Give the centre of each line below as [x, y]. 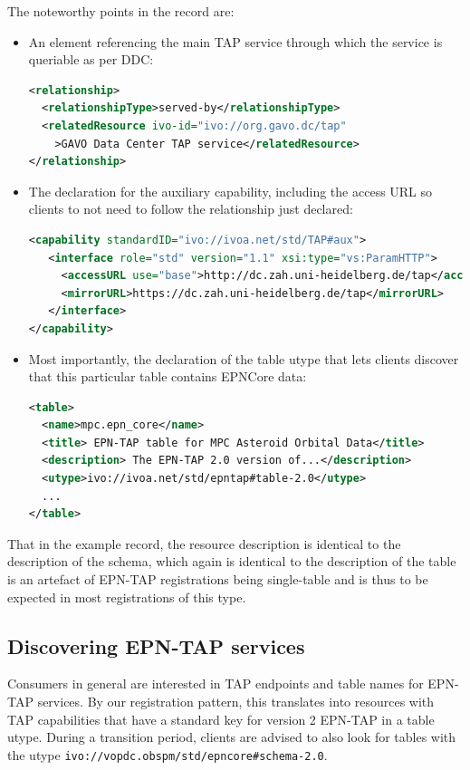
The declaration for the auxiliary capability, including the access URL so [230, 191]
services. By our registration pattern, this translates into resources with [236, 702]
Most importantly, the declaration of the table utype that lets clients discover [244, 358]
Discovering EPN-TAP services [156, 645]
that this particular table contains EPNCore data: [168, 376]
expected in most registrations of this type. [127, 597]
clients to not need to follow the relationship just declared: [191, 209]
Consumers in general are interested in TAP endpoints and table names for [216, 683]
